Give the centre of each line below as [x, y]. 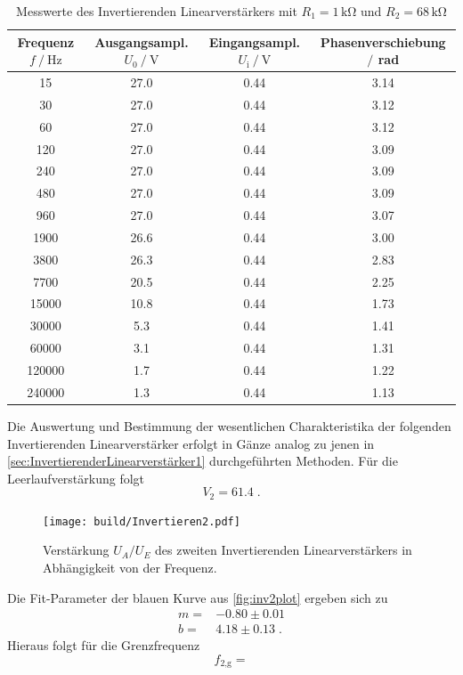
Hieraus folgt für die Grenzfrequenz [104, 645]
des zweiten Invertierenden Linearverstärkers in [284, 550]
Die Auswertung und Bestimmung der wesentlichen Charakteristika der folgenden [229, 425]
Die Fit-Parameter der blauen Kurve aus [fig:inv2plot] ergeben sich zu [198, 597]
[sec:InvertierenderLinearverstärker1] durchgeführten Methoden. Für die [203, 461]
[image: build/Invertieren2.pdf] [142, 521]
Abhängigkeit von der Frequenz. [130, 568]
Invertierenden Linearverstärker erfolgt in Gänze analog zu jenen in [191, 443]
